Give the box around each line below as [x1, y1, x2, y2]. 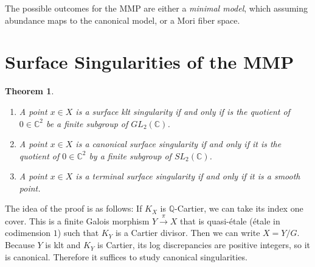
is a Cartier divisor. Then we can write [115, 226, 260, 239]
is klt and [45, 238, 81, 251]
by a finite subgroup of [89, 149, 171, 162]
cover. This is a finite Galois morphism [5, 214, 150, 227]
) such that [57, 226, 99, 239]
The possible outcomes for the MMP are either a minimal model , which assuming [5, 2, 308, 14]
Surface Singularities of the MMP [5, 49, 294, 74]
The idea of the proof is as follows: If [5, 202, 142, 215]
